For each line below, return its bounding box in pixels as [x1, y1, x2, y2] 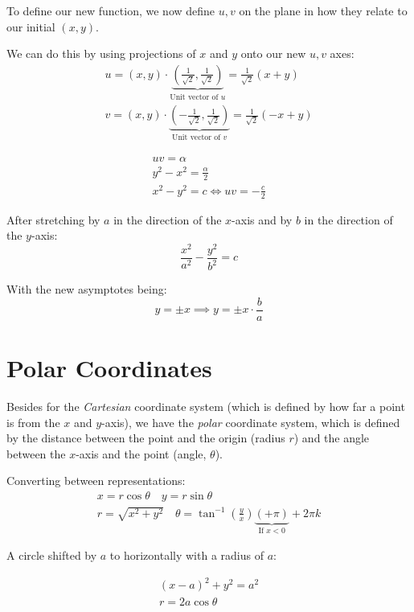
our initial [6, 18, 55, 35]
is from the [6, 413, 60, 430]
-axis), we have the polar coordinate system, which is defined [101, 413, 400, 430]
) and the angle [293, 429, 370, 446]
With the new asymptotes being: [6, 281, 167, 298]
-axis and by [232, 211, 293, 228]
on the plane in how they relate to [239, 2, 408, 18]
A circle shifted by [6, 547, 97, 564]
